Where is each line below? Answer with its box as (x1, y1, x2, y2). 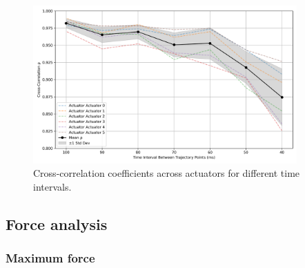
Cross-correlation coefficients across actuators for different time (33, 166, 300, 180)
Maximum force (6, 249, 95, 267)
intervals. (33, 179, 72, 193)
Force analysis (6, 213, 108, 234)
